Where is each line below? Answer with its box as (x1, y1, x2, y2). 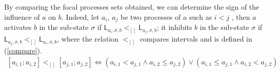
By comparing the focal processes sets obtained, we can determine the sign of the (4, 2, 259, 12)
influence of (4, 11, 40, 22)
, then (231, 11, 250, 22)
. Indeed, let (61, 11, 99, 22)
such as (189, 11, 212, 22)
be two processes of (121, 11, 181, 22)
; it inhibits (156, 22, 192, 32)
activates (4, 22, 32, 32)
